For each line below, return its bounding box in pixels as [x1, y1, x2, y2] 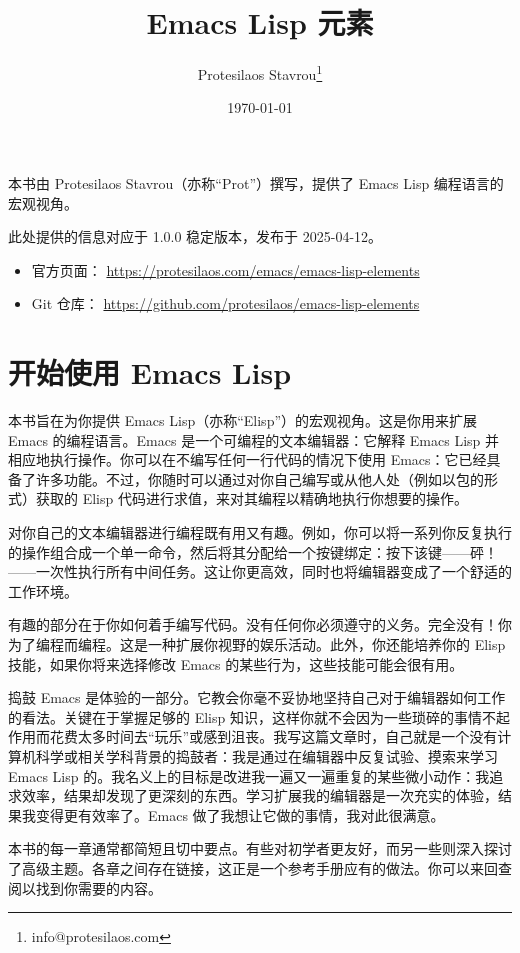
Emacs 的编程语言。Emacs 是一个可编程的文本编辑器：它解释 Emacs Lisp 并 [8, 429, 500, 450]
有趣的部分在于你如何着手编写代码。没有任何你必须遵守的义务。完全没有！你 [8, 614, 512, 635]
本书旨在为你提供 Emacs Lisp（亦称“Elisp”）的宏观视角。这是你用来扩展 [8, 410, 478, 431]
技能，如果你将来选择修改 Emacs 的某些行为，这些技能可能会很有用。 [8, 653, 464, 674]
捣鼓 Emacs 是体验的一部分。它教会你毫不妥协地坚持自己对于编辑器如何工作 [8, 687, 506, 708]
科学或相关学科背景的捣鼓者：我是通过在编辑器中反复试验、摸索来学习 [35, 745, 498, 766]
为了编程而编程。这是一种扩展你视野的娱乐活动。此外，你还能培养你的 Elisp [8, 634, 506, 654]
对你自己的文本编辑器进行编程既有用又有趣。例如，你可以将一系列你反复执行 [8, 522, 512, 543]
